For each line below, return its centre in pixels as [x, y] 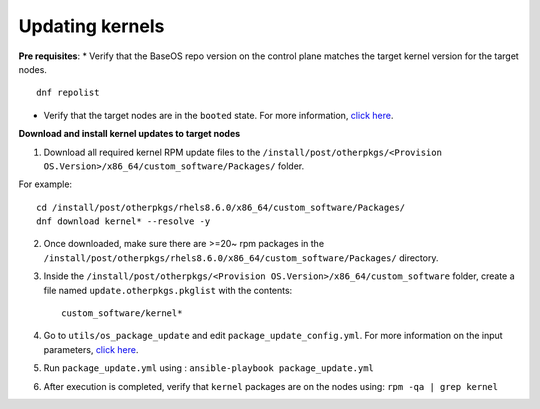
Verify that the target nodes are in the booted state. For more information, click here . [218, 115]
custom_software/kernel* [122, 313]
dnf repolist [68, 93]
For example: [45, 184]
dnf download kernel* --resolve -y [123, 221]
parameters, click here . [91, 349]
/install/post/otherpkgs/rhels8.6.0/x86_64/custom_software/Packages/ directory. [241, 257]
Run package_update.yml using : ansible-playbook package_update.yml [208, 368]
